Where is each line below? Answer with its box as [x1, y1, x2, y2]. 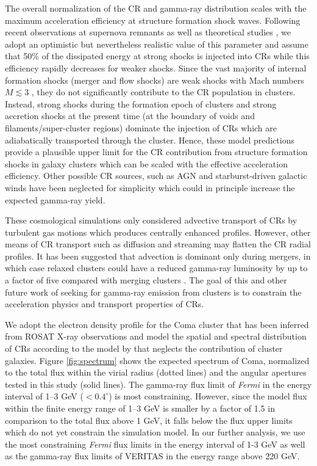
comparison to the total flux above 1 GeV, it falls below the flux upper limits [5, 413, 293, 426]
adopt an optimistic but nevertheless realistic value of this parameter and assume [5, 37, 308, 50]
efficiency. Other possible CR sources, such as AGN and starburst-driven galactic [5, 169, 307, 182]
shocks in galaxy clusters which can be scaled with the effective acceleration [5, 157, 288, 170]
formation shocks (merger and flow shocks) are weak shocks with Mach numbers [5, 73, 304, 86]
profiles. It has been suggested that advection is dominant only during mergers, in [5, 249, 311, 262]
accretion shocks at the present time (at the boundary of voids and [5, 109, 255, 122]
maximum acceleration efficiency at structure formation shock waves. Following [5, 13, 301, 26]
